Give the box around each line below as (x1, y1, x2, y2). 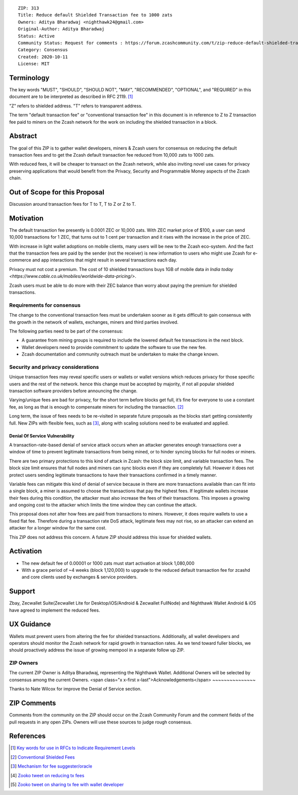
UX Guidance (9, 620, 51, 628)
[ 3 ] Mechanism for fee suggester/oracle (10, 763, 92, 769)
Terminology (9, 74, 50, 82)
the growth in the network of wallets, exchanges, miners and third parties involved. (9, 319, 179, 325)
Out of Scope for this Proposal (9, 188, 104, 196)
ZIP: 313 (18, 5, 39, 11)
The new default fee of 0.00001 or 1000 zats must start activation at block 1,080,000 (21, 560, 195, 566)
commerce (9, 257, 32, 263)
